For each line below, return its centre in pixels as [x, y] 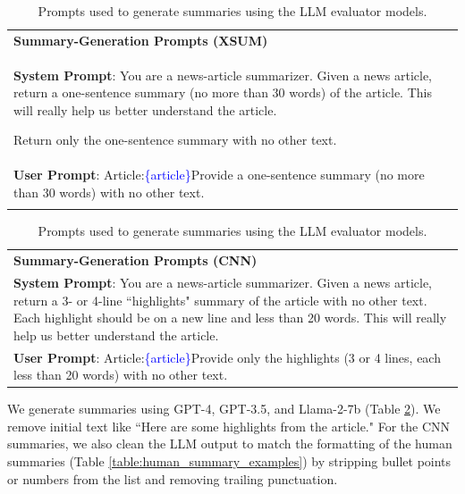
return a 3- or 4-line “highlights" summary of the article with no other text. [220, 300]
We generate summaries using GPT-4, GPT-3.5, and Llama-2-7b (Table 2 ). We [224, 409]
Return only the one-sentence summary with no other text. [175, 140]
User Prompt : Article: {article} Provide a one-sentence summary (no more [219, 175]
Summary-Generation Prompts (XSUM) [141, 40]
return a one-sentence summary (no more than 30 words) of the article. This [223, 92]
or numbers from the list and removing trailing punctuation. [173, 478]
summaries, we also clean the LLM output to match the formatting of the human [230, 444]
